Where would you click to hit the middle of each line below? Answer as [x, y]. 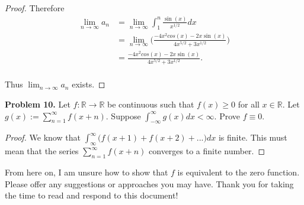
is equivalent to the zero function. [239, 172]
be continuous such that [151, 104]
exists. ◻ [89, 84]
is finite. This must [253, 137]
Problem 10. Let [38, 104]
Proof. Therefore [35, 8]
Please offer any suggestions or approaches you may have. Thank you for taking [149, 183]
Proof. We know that [43, 137]
